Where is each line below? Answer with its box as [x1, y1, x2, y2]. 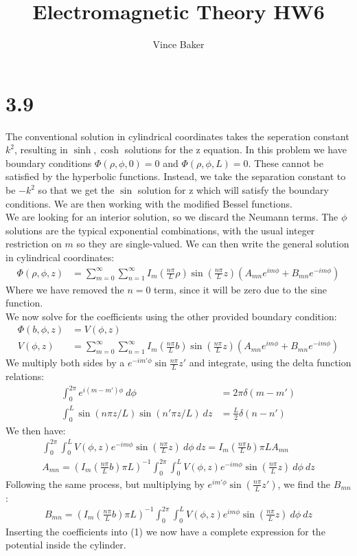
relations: [5, 369, 45, 383]
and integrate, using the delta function [189, 355, 352, 370]
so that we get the [38, 183, 115, 197]
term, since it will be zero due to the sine [154, 282, 327, 296]
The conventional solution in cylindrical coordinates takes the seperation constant [5, 129, 349, 143]
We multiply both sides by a [5, 355, 125, 370]
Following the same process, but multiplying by [5, 476, 205, 491]
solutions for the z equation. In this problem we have [124, 142, 347, 157]
